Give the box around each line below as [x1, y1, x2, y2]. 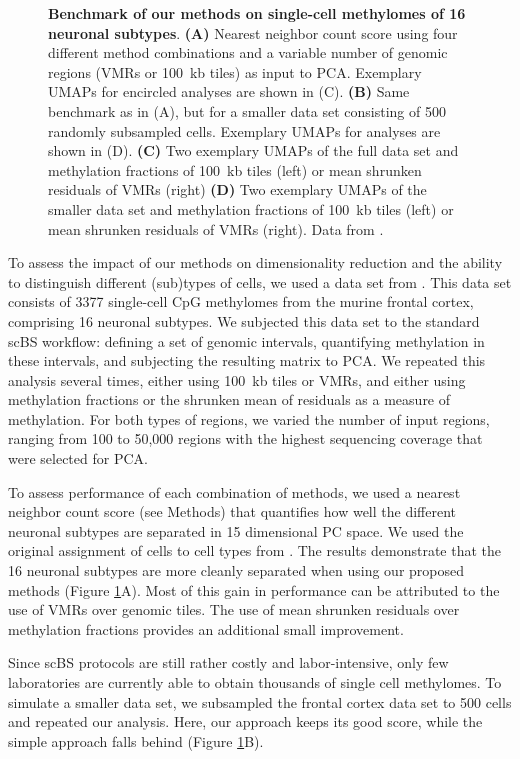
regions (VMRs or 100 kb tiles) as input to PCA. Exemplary [48, 61, 422, 82]
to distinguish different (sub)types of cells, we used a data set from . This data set [8, 271, 512, 292]
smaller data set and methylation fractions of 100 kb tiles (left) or [48, 198, 454, 219]
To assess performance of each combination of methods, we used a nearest [8, 481, 461, 502]
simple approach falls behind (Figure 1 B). [8, 730, 264, 751]
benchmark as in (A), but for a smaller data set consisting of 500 [48, 100, 446, 121]
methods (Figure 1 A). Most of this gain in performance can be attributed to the [8, 579, 500, 600]
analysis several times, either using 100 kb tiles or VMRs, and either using [8, 369, 466, 390]
